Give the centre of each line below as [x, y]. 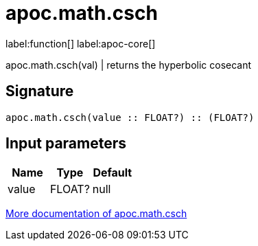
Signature [40, 91]
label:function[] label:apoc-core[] [81, 43]
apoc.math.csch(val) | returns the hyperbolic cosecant [129, 65]
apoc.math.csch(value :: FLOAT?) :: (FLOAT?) [130, 117]
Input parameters [66, 144]
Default [113, 173]
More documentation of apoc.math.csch [96, 214]
